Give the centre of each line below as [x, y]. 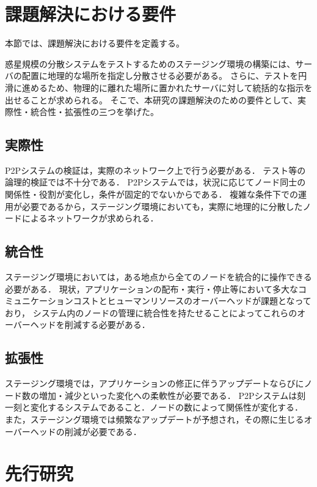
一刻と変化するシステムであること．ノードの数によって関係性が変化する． [154, 407]
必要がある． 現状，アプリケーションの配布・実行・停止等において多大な [151, 288]
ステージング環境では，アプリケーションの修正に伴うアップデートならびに [155, 383]
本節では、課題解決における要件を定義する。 [95, 43]
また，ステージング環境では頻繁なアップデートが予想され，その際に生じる [155, 419]
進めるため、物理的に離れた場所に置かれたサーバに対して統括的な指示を [167, 87]
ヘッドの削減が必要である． [86, 431]
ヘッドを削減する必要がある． [90, 325]
